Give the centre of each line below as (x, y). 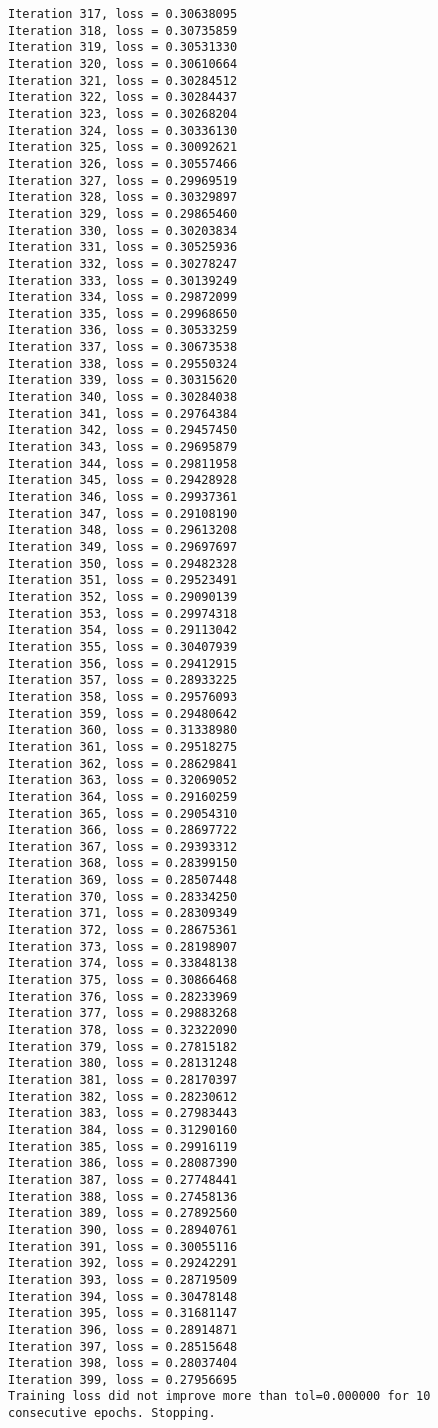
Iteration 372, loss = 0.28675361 (123, 930)
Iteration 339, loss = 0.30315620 (123, 380)
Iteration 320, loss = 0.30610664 (123, 63)
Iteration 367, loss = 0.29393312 (123, 846)
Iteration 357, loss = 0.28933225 (123, 680)
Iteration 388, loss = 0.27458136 (123, 1196)
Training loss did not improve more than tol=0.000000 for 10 (219, 1396)
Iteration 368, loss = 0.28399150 (123, 863)
